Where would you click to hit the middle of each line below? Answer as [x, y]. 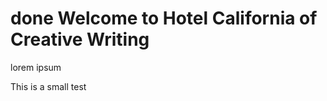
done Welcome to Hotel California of [164, 18]
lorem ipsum [36, 67]
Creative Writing [80, 39]
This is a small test [48, 86]
